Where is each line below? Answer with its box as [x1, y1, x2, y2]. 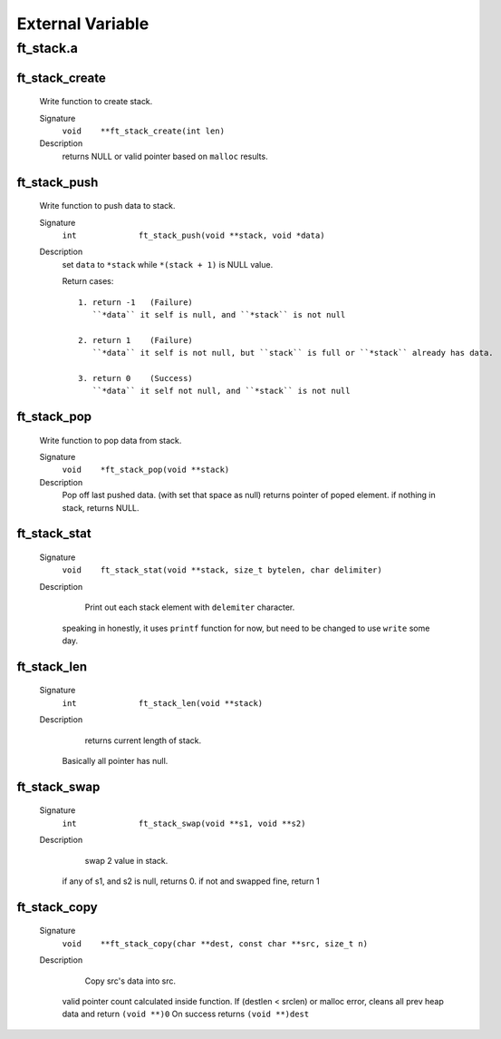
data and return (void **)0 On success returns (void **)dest [62, 1008, 310, 1020]
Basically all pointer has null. [62, 755, 169, 766]
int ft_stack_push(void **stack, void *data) [62, 230, 325, 240]
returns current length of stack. [84, 735, 202, 746]
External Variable [16, 14, 149, 34]
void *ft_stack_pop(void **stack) [62, 465, 230, 475]
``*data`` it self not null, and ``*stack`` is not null [92, 386, 351, 397]
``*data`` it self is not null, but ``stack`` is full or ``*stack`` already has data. [92, 348, 494, 358]
